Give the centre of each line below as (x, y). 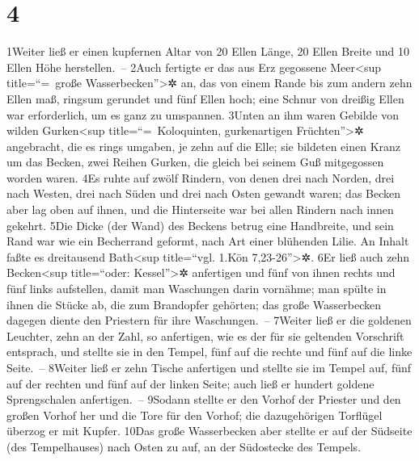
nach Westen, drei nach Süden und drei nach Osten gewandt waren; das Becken (204, 193)
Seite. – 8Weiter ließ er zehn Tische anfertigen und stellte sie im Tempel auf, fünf (209, 367)
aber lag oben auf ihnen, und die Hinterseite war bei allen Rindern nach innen (200, 210)
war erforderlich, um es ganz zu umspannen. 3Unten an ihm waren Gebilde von (203, 114)
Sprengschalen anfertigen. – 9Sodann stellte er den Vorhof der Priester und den (204, 399)
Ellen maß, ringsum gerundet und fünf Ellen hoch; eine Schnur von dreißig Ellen (205, 98)
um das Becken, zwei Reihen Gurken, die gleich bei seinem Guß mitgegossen (195, 162)
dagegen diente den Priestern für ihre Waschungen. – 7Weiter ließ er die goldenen (209, 320)
